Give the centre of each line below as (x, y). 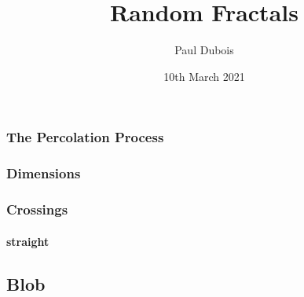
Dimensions (44, 173)
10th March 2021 (204, 76)
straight (28, 241)
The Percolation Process (85, 137)
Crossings (37, 209)
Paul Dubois (204, 50)
